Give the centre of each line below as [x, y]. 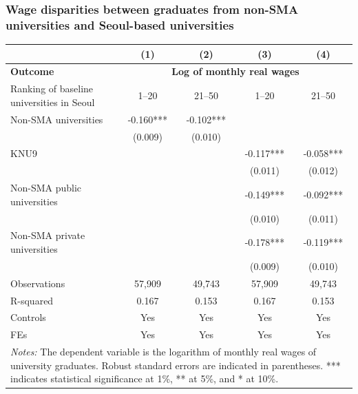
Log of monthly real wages [235, 71]
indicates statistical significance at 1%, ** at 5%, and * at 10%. [145, 379]
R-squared [32, 300]
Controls [28, 317]
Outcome [32, 71]
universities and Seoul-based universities [120, 24]
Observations [38, 283]
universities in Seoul [53, 102]
